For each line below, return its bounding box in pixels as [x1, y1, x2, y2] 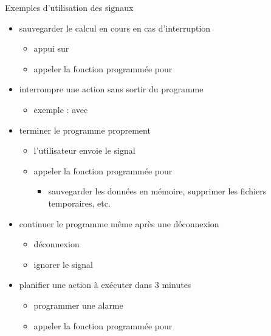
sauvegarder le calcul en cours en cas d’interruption [19, 21, 211, 34]
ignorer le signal [33, 258, 93, 270]
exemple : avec [33, 103, 88, 115]
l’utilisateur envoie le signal [33, 144, 135, 157]
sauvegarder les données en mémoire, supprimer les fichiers [48, 185, 267, 197]
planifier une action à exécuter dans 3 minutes [19, 278, 191, 291]
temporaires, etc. [48, 196, 111, 209]
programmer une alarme [33, 298, 123, 311]
